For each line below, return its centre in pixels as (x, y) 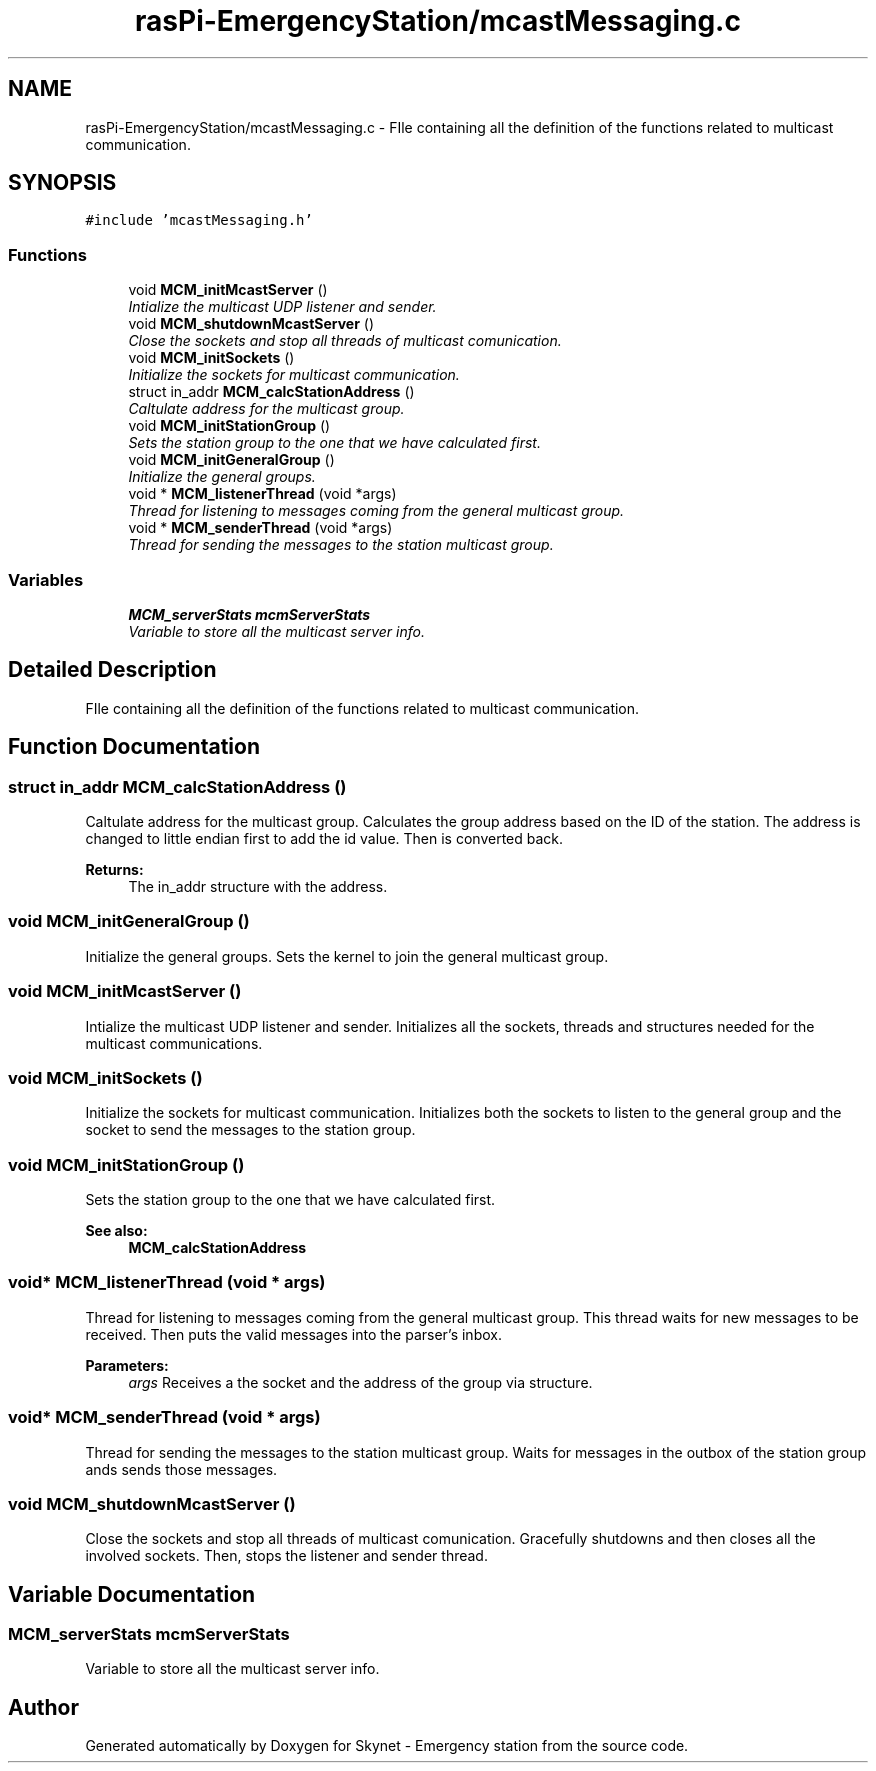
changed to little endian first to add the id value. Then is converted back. (324, 838)
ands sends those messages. (181, 1469)
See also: (116, 1230)
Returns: (114, 869)
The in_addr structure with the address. (258, 886)
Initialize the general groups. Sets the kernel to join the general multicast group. (347, 956)
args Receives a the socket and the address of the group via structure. (360, 1382)
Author (43, 1707)
